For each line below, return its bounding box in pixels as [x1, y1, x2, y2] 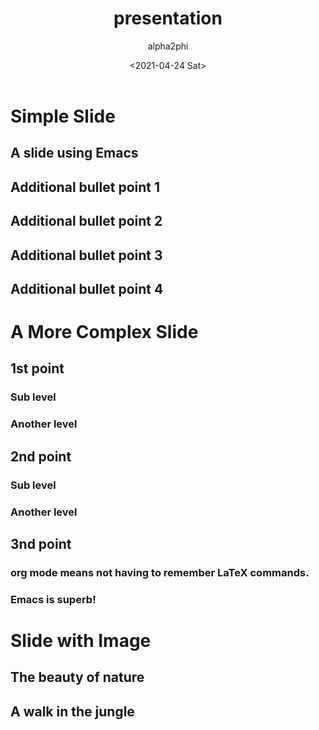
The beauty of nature [10, 669, 145, 686]
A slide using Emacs [10, 145, 139, 162]
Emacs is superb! [10, 592, 97, 606]
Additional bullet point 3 [10, 247, 163, 264]
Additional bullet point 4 [10, 280, 164, 297]
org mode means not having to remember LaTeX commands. [10, 565, 310, 579]
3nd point [10, 535, 72, 552]
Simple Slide [10, 105, 116, 127]
